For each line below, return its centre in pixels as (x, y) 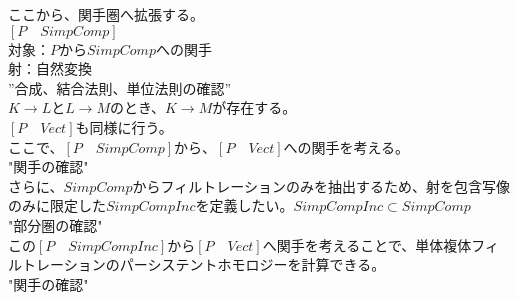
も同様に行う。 (124, 126)
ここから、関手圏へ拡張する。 (106, 14)
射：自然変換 (50, 68)
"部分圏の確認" (55, 224)
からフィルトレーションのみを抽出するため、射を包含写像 (321, 185)
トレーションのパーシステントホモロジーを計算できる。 (203, 264)
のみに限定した (57, 205)
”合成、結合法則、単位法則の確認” (120, 87)
